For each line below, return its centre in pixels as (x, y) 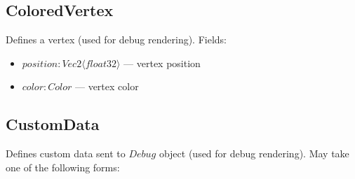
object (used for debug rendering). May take (254, 153)
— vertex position (162, 63)
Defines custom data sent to (66, 153)
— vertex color (107, 86)
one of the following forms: (63, 167)
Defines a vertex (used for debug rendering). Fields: (116, 40)
